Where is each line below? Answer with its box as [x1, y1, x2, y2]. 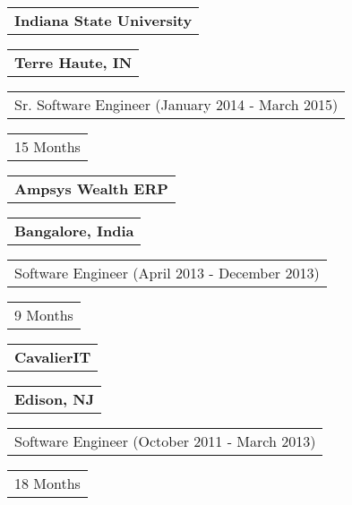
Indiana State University [14, 10, 193, 30]
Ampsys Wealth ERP [14, 178, 168, 199]
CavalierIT [14, 347, 91, 367]
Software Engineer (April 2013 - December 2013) [14, 262, 320, 283]
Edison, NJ [14, 389, 95, 409]
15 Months [14, 136, 81, 157]
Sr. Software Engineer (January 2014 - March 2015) [14, 94, 339, 115]
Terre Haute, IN [14, 52, 133, 73]
